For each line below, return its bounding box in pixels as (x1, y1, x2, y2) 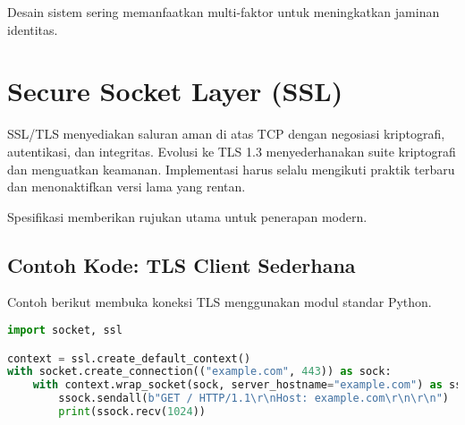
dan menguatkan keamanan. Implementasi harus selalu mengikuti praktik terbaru (7, 159, 455, 178)
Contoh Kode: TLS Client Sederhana (7, 251, 356, 278)
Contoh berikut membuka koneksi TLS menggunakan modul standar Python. (7, 293, 432, 311)
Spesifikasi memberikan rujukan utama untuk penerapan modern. (7, 207, 368, 225)
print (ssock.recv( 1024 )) (58, 405, 206, 419)
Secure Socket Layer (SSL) (7, 72, 343, 109)
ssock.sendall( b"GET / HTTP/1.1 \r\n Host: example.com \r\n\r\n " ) (58, 392, 450, 405)
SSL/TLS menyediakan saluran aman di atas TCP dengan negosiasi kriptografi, (7, 124, 445, 143)
